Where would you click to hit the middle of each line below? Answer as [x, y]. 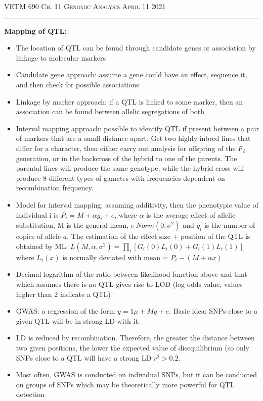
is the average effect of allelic [191, 214]
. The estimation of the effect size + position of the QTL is [159, 236]
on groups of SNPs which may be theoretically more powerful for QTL [125, 384]
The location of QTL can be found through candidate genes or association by [136, 48]
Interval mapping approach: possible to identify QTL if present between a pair [137, 128]
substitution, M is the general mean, [72, 225]
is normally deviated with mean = [115, 257]
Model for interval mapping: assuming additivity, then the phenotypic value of [137, 204]
